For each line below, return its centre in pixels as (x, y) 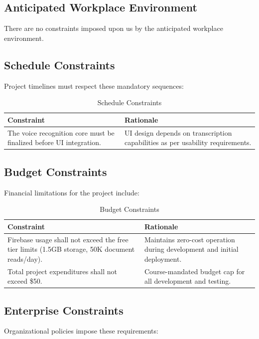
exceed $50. (25, 281)
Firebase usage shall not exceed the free (68, 239)
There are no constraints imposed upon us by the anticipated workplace (114, 28)
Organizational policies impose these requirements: (81, 331)
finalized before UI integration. (54, 142)
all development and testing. (188, 281)
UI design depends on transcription (178, 132)
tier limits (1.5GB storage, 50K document (71, 249)
